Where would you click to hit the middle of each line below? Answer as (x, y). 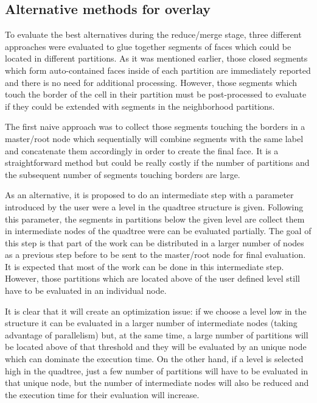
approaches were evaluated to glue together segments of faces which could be (148, 46)
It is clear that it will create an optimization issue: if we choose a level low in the (156, 311)
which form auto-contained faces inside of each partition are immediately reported (158, 70)
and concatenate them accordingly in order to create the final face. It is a (142, 150)
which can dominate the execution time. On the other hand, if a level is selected (154, 359)
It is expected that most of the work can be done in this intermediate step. (145, 266)
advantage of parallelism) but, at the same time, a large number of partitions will (157, 334)
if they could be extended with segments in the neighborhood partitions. (140, 106)
